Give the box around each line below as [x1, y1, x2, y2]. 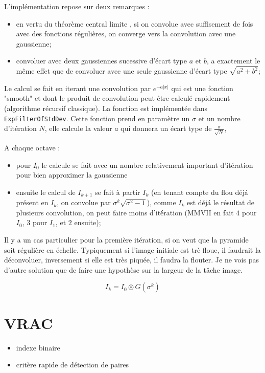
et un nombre [198, 113, 240, 123]
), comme [147, 197, 176, 208]
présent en [16, 197, 49, 208]
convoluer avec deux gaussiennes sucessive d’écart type [16, 55, 187, 66]
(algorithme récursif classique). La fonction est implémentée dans [4, 103, 208, 114]
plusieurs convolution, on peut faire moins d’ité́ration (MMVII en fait [16, 207, 234, 217]
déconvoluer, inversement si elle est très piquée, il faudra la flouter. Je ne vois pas [4, 254, 259, 265]
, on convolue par [57, 197, 111, 208]
